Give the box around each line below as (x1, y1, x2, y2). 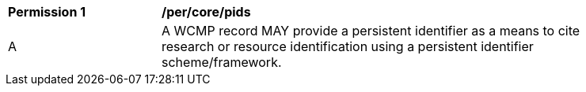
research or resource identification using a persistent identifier (162, 39, 534, 54)
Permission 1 (8, 4, 86, 20)
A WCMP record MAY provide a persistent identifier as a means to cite (162, 23, 580, 39)
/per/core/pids (162, 4, 251, 20)
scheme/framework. (162, 54, 282, 70)
